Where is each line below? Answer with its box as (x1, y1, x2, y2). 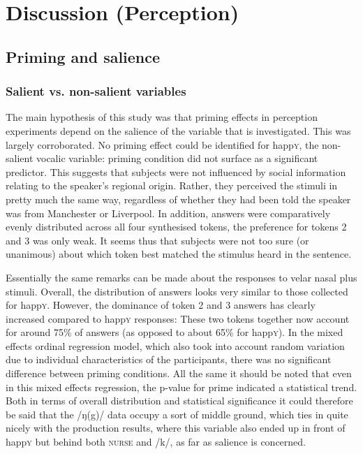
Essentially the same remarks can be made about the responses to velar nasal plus (6, 270, 357, 284)
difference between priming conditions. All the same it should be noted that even (6, 366, 352, 381)
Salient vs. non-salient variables (6, 82, 186, 100)
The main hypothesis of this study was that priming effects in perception (6, 110, 318, 124)
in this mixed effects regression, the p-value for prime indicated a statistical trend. (6, 379, 357, 394)
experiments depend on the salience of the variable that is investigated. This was (6, 123, 351, 138)
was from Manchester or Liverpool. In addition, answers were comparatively (6, 205, 331, 220)
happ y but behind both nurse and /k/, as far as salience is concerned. (6, 434, 306, 449)
